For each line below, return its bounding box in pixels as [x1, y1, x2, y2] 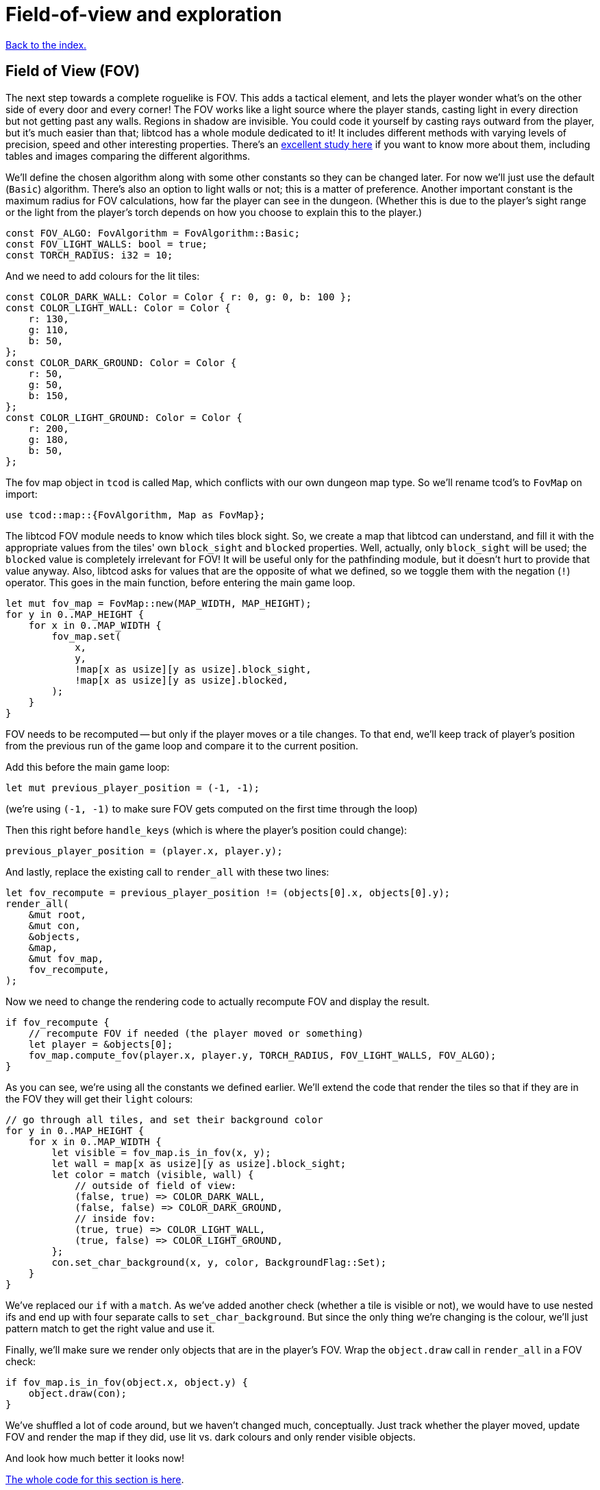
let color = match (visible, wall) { [51, 1168, 254, 1180]
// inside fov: [75, 1212, 156, 1224]
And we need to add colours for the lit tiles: [5, 269, 200, 282]
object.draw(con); [28, 1387, 127, 1399]
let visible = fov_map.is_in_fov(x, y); [51, 1146, 271, 1158]
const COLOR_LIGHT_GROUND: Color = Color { [5, 411, 242, 423]
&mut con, [28, 920, 81, 931]
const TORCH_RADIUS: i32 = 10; [5, 249, 173, 261]
